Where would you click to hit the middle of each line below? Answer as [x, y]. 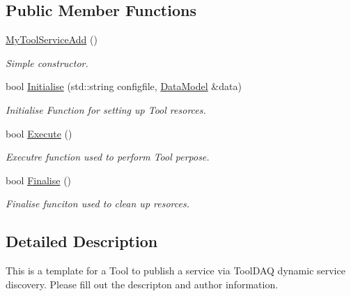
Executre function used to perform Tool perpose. [108, 157]
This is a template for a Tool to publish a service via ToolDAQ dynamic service [175, 271]
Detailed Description [82, 241]
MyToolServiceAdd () [52, 39]
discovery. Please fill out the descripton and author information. [142, 284]
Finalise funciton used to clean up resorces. [97, 203]
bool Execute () [39, 133]
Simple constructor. [47, 62]
